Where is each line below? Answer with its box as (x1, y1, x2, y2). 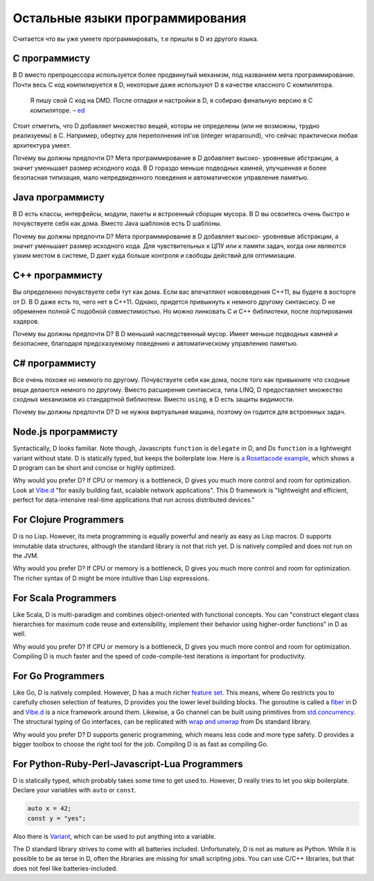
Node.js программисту (12, 426, 118, 438)
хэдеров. (12, 317, 39, 325)
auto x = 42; (27, 805, 72, 812)
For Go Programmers (12, 670, 105, 682)
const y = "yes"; (27, 814, 87, 822)
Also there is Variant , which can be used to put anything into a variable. (12, 832, 216, 840)
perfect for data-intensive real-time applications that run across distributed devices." (12, 496, 255, 504)
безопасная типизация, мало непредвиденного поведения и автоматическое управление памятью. (12, 173, 310, 182)
